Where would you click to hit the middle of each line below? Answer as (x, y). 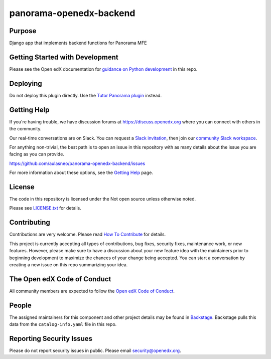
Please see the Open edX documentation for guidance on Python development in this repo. (103, 69)
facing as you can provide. (37, 154)
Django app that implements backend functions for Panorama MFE (78, 43)
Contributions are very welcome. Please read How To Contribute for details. (88, 234)
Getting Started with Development (64, 57)
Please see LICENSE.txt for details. (45, 208)
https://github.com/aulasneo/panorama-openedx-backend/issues (77, 163)
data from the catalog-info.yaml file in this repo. (63, 324)
